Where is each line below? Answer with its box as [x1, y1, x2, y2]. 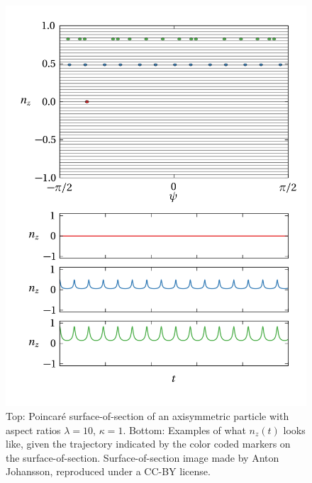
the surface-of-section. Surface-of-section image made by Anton [6, 450, 279, 465]
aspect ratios [6, 422, 61, 437]
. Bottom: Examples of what [123, 422, 246, 437]
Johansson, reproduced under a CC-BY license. [6, 464, 211, 479]
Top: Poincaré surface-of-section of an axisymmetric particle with [6, 408, 289, 423]
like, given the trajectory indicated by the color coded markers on [6, 436, 291, 451]
